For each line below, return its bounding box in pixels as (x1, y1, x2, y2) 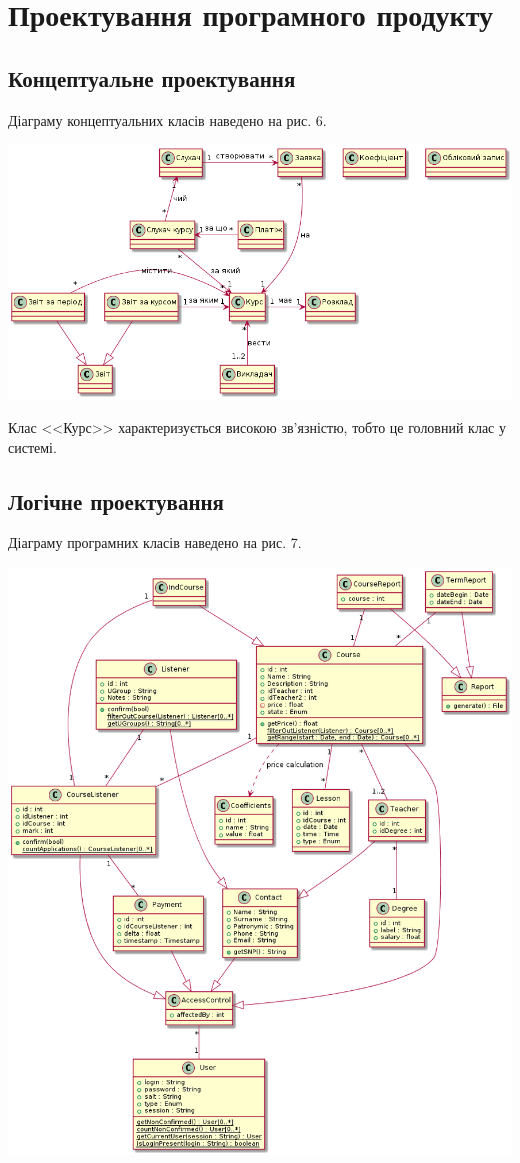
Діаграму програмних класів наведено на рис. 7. (8, 532, 302, 553)
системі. (8, 436, 57, 457)
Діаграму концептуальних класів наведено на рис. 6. (8, 109, 327, 130)
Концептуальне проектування (8, 62, 296, 93)
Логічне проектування (8, 485, 224, 516)
